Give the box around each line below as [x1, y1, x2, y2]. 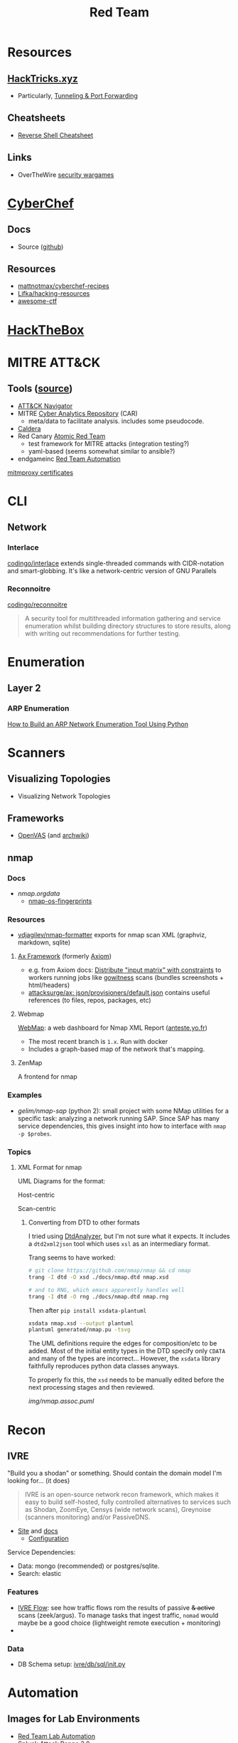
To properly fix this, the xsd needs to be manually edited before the [28, 1375, 225, 1384]
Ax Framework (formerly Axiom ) [17, 952, 112, 961]
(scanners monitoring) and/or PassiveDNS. [24, 1513, 151, 1522]
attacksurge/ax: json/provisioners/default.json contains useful [28, 988, 210, 997]
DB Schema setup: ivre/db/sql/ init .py [17, 1660, 126, 1668]
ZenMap [17, 1059, 43, 1067]
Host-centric [17, 1190, 55, 1199]
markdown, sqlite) [17, 938, 71, 947]
